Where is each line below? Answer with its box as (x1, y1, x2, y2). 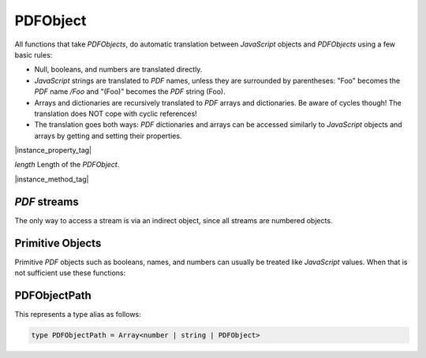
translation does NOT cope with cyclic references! (34, 109, 197, 118)
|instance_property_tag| (14, 146, 92, 155)
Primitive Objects (14, 237, 102, 250)
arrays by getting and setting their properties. (34, 131, 182, 140)
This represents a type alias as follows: (14, 309, 141, 319)
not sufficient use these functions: (14, 268, 126, 278)
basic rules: (14, 50, 53, 59)
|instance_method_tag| (14, 174, 89, 184)
